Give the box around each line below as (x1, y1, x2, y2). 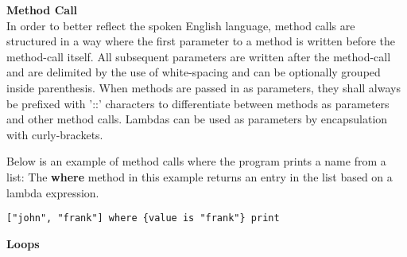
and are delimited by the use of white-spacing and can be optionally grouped (6, 64, 381, 80)
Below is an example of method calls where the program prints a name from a (6, 153, 386, 169)
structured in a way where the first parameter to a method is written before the (6, 33, 395, 49)
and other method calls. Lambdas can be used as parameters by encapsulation (6, 111, 388, 127)
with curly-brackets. (6, 126, 103, 142)
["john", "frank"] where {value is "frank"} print (6, 212, 280, 224)
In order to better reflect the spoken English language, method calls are (6, 17, 355, 33)
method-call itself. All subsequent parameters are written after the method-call (6, 48, 391, 64)
